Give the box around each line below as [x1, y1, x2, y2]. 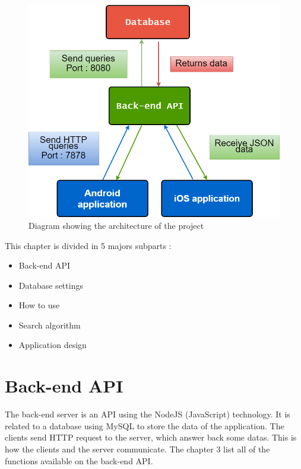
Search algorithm [18, 318, 81, 331]
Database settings [18, 279, 83, 291]
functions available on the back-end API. [5, 454, 153, 467]
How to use [18, 299, 60, 311]
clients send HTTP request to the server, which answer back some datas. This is [5, 431, 297, 444]
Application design [18, 339, 87, 351]
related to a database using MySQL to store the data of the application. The [5, 419, 284, 432]
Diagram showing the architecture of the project [28, 219, 204, 231]
